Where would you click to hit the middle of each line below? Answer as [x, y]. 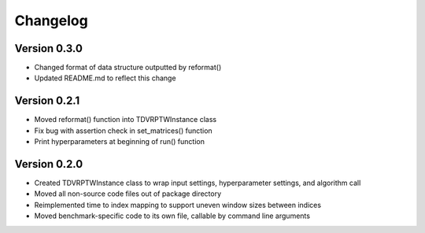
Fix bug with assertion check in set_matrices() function [123, 131]
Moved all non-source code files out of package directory [128, 194]
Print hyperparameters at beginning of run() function [119, 142]
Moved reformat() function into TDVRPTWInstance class [125, 120]
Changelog [51, 20]
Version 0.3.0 [48, 48]
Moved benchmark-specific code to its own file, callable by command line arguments [172, 216]
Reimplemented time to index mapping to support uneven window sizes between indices [178, 205]
